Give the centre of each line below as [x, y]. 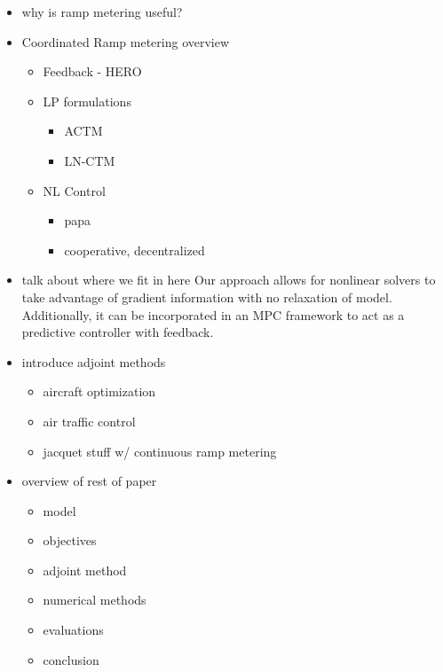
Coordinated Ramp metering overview [126, 41]
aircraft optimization [99, 391]
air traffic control [89, 421]
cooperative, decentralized [134, 250]
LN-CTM [90, 160]
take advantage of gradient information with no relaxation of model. [207, 297]
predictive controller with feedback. [118, 332]
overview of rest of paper [89, 481]
